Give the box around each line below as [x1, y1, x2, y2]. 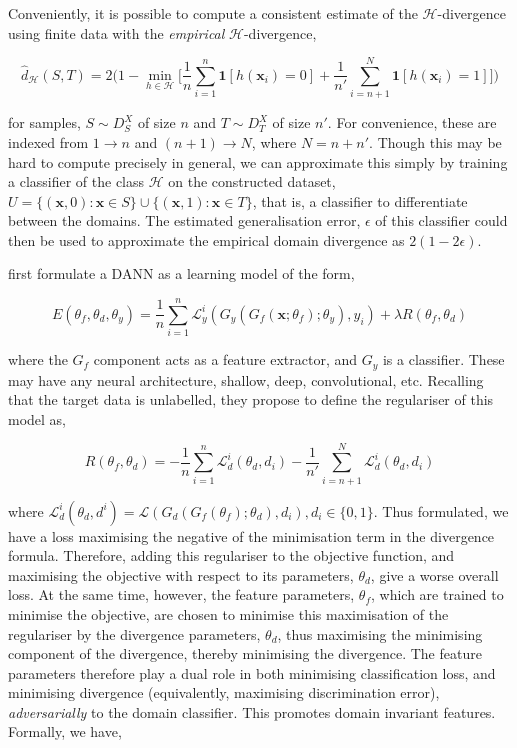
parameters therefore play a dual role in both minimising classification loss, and [8, 662, 496, 683]
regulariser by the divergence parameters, [8, 623, 261, 644]
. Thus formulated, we [373, 500, 509, 521]
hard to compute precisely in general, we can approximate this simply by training [8, 151, 508, 172]
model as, [8, 408, 67, 429]
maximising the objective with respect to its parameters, [8, 564, 354, 585]
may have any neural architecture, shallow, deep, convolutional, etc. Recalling [8, 369, 484, 390]
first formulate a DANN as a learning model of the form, [8, 263, 355, 284]
